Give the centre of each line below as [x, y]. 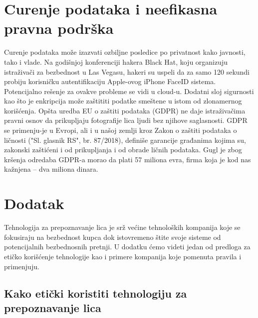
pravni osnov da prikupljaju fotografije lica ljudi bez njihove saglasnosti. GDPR [126, 120]
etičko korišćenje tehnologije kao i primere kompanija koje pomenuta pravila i [123, 256]
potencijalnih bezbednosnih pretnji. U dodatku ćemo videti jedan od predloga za [127, 247]
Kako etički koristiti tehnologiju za [96, 293]
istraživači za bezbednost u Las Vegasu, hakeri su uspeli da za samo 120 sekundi [127, 71]
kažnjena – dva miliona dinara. [51, 169]
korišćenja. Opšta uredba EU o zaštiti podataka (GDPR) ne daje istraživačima [125, 110]
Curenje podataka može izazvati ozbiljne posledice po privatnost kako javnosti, [125, 52]
